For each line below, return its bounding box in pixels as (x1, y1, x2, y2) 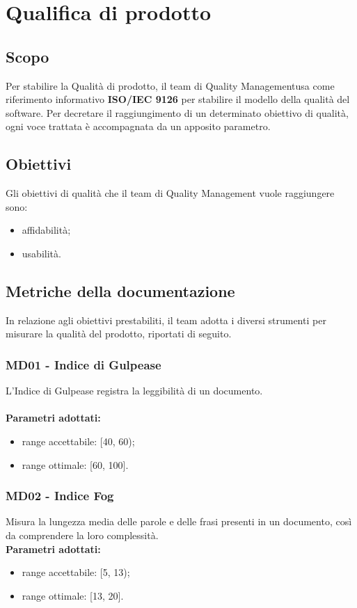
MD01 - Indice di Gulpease (6, 355, 161, 373)
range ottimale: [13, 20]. (22, 588, 124, 602)
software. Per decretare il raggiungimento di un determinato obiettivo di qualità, (6, 105, 349, 120)
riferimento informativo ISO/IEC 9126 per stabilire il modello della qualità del (6, 92, 350, 106)
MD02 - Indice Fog (6, 487, 114, 504)
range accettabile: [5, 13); (22, 565, 130, 579)
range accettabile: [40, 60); (22, 433, 135, 448)
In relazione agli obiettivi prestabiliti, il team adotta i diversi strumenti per (6, 312, 326, 327)
